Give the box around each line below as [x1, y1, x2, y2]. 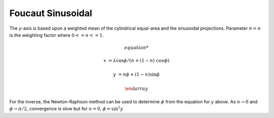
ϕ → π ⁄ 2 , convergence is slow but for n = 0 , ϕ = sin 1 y [9, 105, 123, 112]
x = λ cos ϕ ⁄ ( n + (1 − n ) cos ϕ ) [103, 57, 169, 63]
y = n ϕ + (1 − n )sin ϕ [113, 72, 160, 78]
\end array [124, 86, 148, 91]
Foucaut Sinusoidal [9, 8, 92, 19]
